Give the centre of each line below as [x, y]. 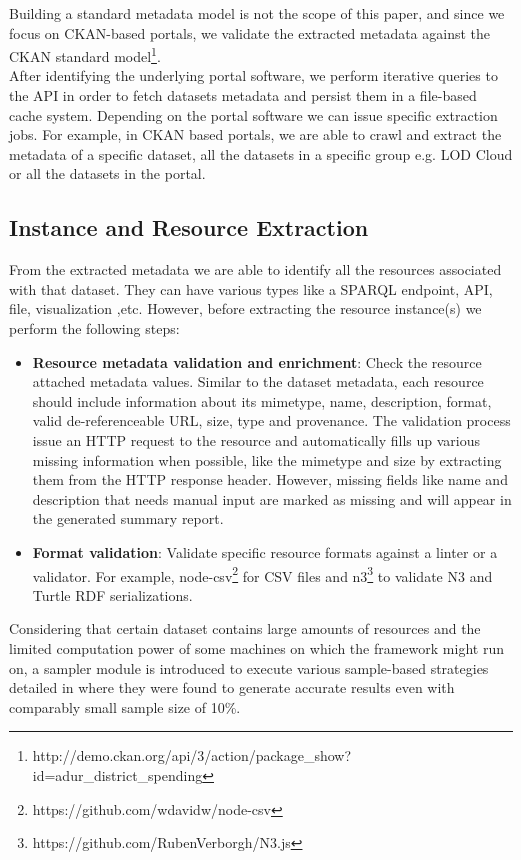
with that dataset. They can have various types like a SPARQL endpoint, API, [251, 288]
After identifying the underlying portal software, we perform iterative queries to [253, 75]
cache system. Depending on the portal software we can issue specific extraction [253, 114]
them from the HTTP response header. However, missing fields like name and [270, 479]
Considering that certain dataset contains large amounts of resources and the [245, 628]
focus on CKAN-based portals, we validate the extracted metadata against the [250, 32]
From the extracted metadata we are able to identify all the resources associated [255, 269]
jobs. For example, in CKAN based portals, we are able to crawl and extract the [255, 134]
